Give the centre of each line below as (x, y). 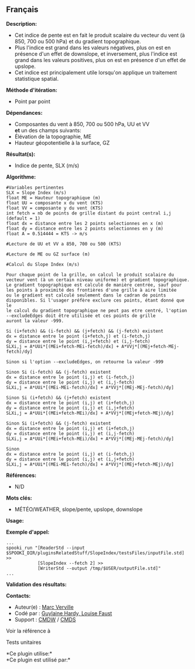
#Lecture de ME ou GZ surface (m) (48, 254)
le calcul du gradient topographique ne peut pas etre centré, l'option (97, 310)
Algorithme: (21, 177)
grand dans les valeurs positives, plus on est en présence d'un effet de (100, 60)
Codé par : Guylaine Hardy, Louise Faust (63, 613)
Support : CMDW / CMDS (45, 619)
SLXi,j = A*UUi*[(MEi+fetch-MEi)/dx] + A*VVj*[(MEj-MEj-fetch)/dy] (90, 439)
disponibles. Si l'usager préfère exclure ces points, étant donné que (95, 300)
